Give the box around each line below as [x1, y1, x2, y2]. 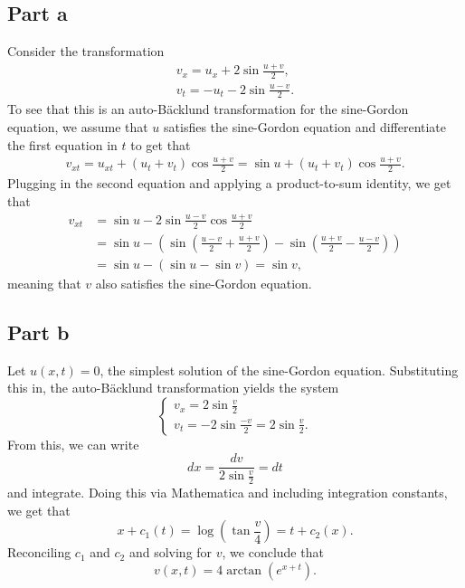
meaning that [7, 273, 81, 292]
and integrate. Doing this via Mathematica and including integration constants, [7, 483, 448, 502]
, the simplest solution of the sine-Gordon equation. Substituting [100, 360, 459, 379]
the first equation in [7, 135, 118, 154]
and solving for [128, 543, 213, 562]
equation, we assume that [7, 117, 148, 136]
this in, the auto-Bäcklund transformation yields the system [7, 378, 339, 397]
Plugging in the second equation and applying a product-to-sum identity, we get [7, 174, 451, 193]
